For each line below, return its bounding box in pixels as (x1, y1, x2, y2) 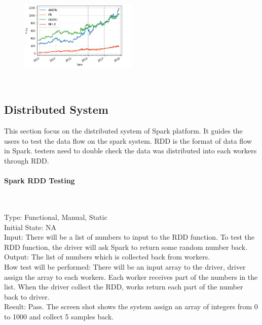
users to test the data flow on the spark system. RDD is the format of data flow (4, 135, 252, 146)
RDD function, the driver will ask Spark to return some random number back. (4, 241, 248, 252)
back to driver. (4, 291, 50, 302)
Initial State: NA (4, 221, 57, 232)
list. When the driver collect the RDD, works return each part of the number (4, 281, 243, 292)
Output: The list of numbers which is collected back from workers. (4, 251, 210, 262)
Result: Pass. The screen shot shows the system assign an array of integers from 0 (4, 301, 258, 312)
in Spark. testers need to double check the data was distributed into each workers (4, 145, 257, 156)
